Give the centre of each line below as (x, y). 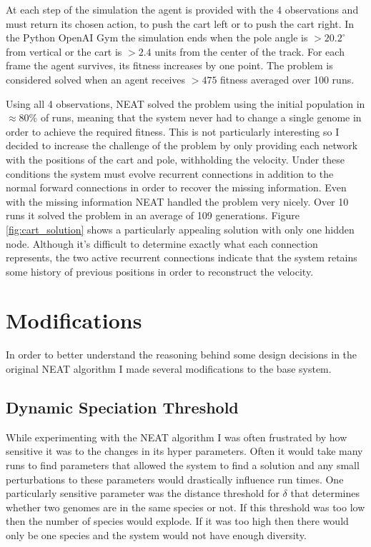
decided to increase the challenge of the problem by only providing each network (182, 145)
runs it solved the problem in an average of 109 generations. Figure (153, 215)
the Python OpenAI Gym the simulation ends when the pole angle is (157, 37)
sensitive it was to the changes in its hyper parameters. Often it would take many (184, 451)
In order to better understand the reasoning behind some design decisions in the (182, 355)
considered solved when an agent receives (96, 79)
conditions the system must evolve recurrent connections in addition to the (170, 173)
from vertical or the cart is (64, 51)
